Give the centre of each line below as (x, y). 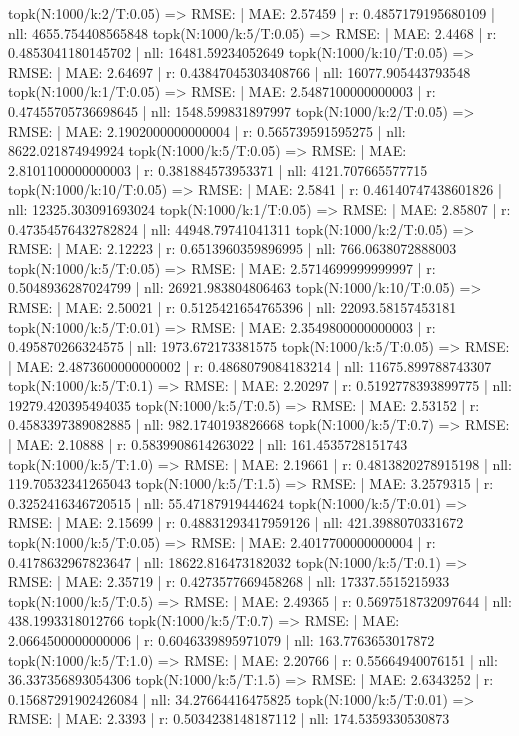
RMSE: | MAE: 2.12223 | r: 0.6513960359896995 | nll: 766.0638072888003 (232, 248)
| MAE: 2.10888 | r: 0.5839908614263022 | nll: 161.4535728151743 (208, 444)
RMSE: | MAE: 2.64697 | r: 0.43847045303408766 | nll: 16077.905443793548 (239, 71)
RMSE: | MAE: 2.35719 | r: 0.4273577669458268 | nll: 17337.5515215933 (229, 581)
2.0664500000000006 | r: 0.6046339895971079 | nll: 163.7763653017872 (221, 640)
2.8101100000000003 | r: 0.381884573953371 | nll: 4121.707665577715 (218, 169)
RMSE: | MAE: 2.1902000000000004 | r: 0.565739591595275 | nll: (207, 130)
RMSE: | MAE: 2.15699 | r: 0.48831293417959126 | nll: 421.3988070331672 (236, 522)
